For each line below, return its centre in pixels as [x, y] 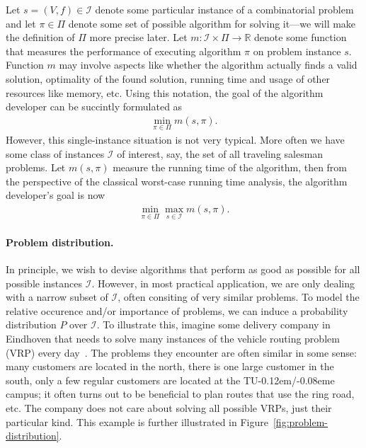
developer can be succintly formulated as [94, 107]
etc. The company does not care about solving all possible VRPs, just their [169, 407]
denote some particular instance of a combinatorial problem [224, 9]
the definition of [40, 37]
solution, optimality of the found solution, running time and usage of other [168, 78]
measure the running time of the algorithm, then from [230, 167]
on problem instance [297, 51]
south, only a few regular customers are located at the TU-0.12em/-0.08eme [170, 380]
